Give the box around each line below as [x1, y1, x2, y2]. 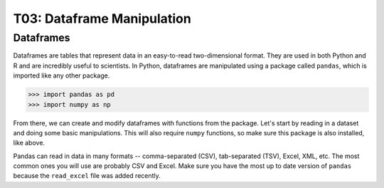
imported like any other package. [13, 71, 110, 80]
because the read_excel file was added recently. [13, 172, 161, 180]
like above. [13, 139, 46, 147]
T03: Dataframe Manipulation [13, 11, 191, 26]
